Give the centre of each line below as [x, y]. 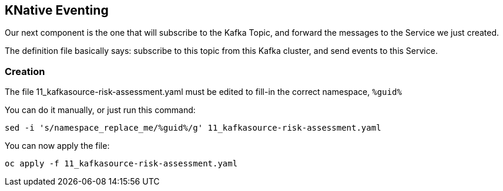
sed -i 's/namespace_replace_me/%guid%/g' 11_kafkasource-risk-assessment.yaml [193, 128]
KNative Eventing [57, 10]
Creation [25, 71]
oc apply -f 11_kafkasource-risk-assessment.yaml [121, 164]
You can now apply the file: [57, 146]
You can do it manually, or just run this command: [100, 110]
